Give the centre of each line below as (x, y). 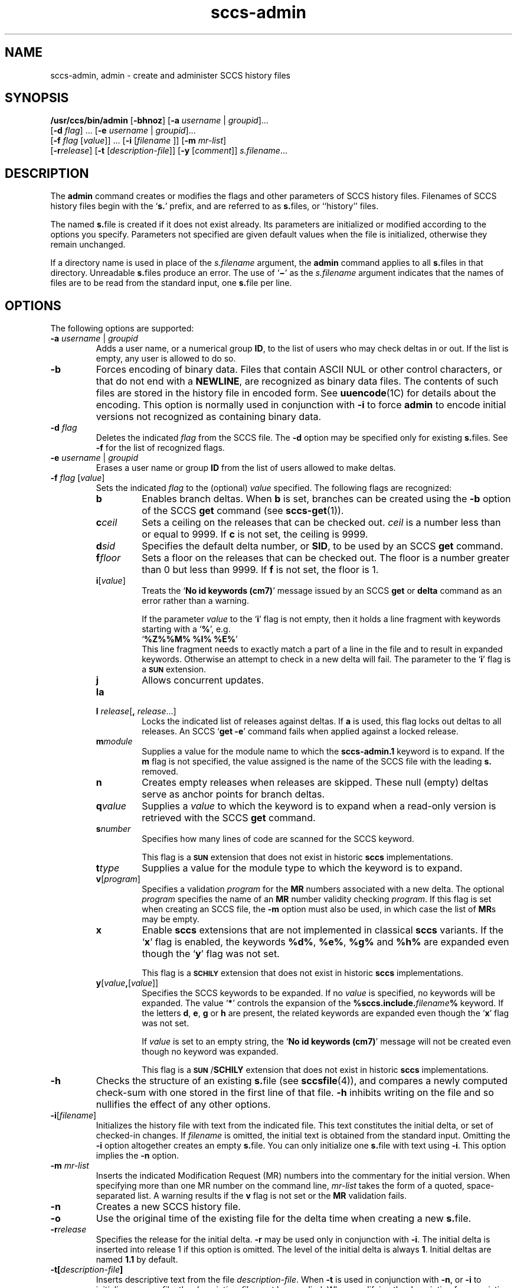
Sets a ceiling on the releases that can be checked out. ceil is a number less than (321, 523)
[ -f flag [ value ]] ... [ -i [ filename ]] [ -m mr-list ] (138, 141)
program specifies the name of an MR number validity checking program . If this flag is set (317, 899)
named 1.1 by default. (137, 1260)
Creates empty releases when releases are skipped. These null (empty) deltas (315, 783)
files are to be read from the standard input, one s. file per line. (171, 283)
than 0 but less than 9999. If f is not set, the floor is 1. (260, 570)
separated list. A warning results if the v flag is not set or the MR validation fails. (251, 1196)
